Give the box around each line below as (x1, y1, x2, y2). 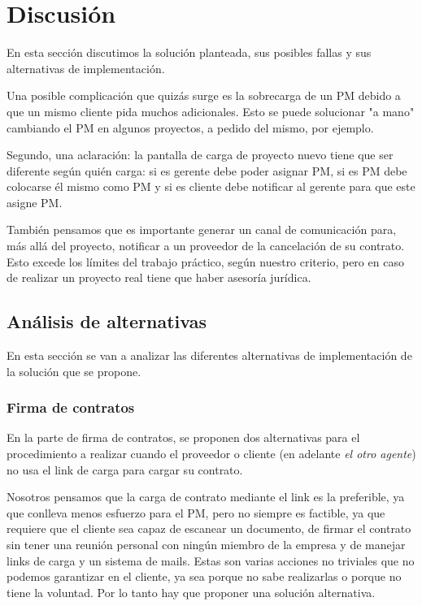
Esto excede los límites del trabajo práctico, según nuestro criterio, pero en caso (7, 253, 404, 270)
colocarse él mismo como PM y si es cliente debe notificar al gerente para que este (7, 178, 415, 195)
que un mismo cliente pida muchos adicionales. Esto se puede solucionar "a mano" (7, 102, 415, 119)
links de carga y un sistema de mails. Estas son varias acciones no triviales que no (7, 552, 415, 569)
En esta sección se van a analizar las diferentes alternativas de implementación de (7, 347, 412, 364)
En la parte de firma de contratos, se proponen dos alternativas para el (7, 429, 360, 446)
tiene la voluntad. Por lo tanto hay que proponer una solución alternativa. (7, 583, 376, 600)
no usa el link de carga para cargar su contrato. (7, 461, 243, 478)
